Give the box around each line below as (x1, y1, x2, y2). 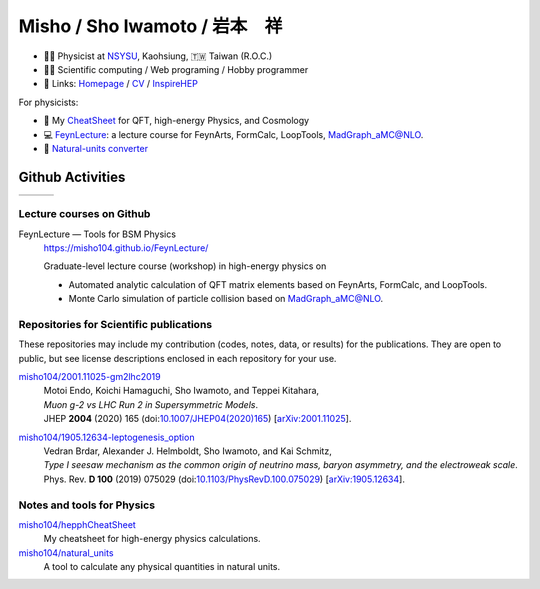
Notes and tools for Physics (18, 498, 155, 512)
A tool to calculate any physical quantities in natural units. (43, 561, 281, 573)
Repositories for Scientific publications (18, 317, 213, 331)
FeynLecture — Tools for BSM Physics (18, 228, 177, 240)
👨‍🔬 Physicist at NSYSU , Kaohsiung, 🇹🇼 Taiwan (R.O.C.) (43, 50, 273, 62)
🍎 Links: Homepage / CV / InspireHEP (43, 78, 199, 90)
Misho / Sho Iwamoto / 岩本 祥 (18, 15, 283, 37)
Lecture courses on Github (18, 207, 151, 221)
